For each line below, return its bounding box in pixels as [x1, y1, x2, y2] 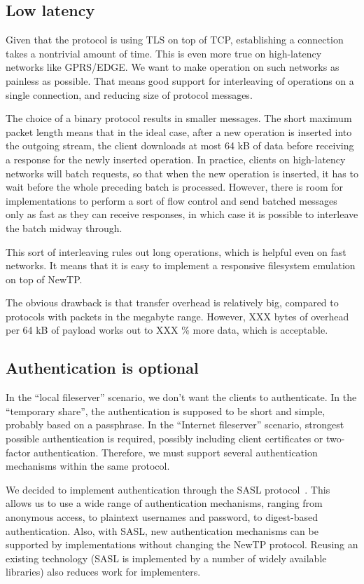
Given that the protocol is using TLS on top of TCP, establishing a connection [6, 32, 344, 47]
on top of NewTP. [6, 271, 83, 286]
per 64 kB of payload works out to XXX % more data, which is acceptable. [6, 322, 328, 337]
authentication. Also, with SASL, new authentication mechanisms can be [6, 523, 318, 538]
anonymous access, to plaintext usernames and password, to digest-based [6, 510, 318, 524]
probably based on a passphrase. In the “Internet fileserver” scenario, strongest [6, 417, 344, 432]
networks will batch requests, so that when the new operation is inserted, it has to [6, 165, 358, 180]
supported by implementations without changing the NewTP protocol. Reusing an [6, 537, 358, 552]
